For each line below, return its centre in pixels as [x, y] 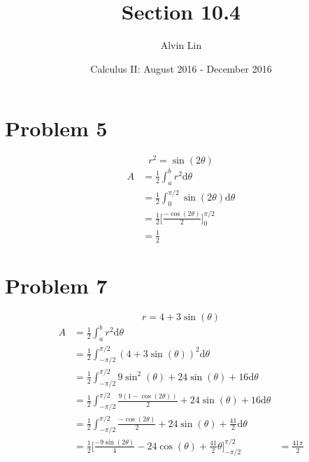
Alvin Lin [181, 45]
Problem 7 [56, 285]
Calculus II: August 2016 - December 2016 [181, 68]
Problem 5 [56, 128]
